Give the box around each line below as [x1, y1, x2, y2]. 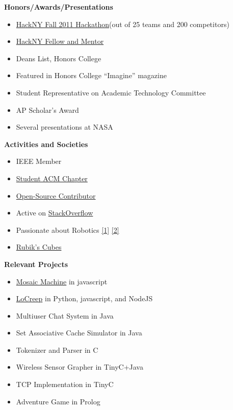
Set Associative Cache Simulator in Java [16, 327, 142, 338]
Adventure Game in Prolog [16, 396, 100, 406]
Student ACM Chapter [16, 173, 88, 183]
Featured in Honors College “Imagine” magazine [16, 70, 167, 81]
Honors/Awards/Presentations [4, 2, 113, 12]
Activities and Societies [4, 138, 88, 149]
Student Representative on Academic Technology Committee [16, 87, 206, 98]
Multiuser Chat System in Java [16, 310, 114, 321]
